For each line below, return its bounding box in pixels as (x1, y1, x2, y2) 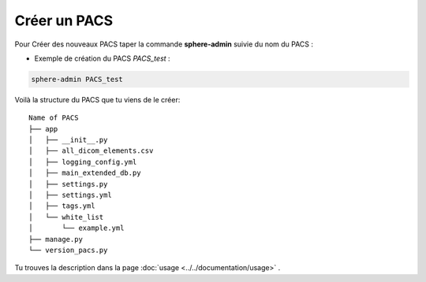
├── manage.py (28, 235, 83, 243)
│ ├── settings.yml (28, 191, 112, 200)
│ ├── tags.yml (28, 202, 95, 210)
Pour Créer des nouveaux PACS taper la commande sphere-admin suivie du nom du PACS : (14, 39, 314, 49)
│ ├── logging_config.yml (28, 158, 137, 166)
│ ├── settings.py (28, 180, 108, 188)
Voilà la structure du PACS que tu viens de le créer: (14, 95, 181, 104)
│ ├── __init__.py (28, 135, 108, 145)
